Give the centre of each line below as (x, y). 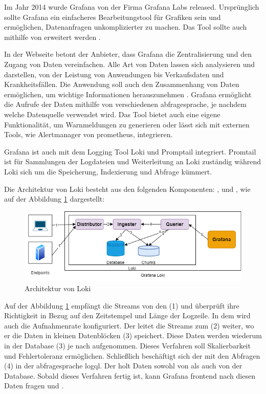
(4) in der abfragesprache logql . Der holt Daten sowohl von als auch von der (123, 366)
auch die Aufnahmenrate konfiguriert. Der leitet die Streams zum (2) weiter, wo (129, 325)
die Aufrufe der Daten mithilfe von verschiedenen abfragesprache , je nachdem (125, 104)
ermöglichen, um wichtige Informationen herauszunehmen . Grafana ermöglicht (128, 94)
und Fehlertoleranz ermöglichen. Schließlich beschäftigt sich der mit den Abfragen (132, 355)
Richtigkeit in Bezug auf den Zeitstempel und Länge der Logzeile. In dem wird (127, 315)
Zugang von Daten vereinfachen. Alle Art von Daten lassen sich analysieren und (130, 64)
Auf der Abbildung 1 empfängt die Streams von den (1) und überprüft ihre (122, 305)
